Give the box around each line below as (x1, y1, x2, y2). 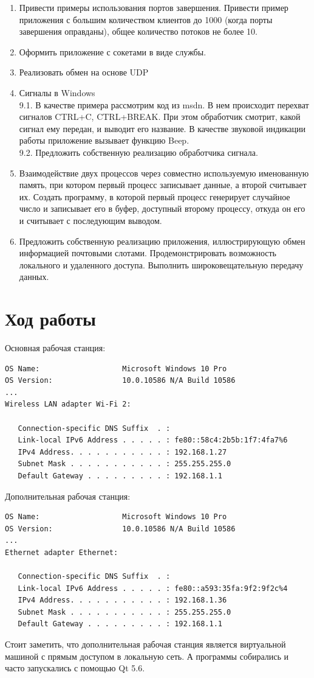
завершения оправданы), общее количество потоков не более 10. (19, 25, 258, 38)
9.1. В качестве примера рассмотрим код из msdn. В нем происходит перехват (19, 98, 309, 111)
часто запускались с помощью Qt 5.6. (5, 662, 145, 674)
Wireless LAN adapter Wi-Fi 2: (5, 400, 131, 409)
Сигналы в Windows (19, 86, 95, 99)
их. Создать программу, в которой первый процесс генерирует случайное (19, 190, 290, 203)
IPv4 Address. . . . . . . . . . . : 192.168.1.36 (18, 596, 227, 605)
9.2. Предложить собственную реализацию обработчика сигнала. (19, 145, 258, 158)
